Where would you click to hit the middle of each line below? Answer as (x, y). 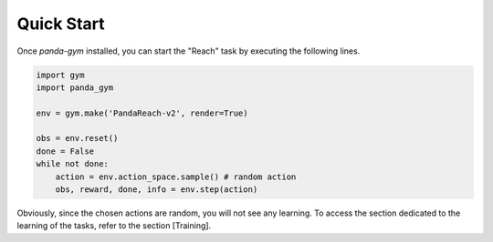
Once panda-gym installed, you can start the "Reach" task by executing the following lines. (189, 51)
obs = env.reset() (77, 138)
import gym (60, 75)
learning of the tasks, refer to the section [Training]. (114, 226)
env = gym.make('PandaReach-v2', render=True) (142, 113)
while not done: (73, 164)
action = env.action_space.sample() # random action (176, 176)
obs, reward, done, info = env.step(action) (157, 190)
